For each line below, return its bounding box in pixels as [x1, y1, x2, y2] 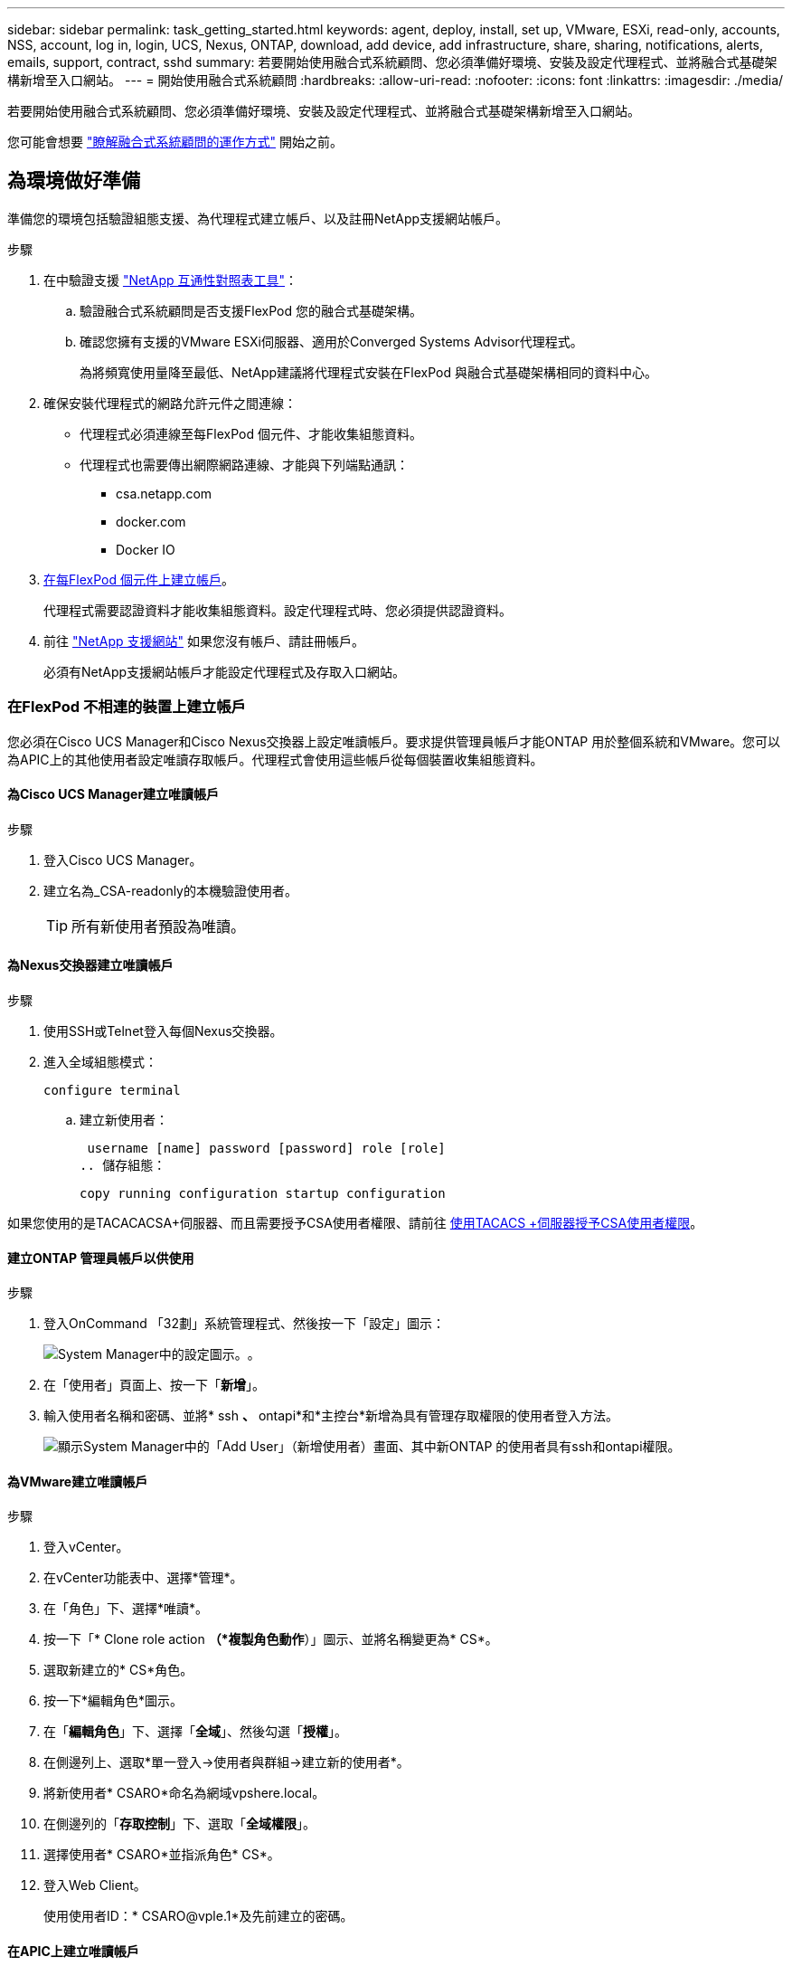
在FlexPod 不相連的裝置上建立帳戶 [7, 698, 246, 717]
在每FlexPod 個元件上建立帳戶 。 [43, 571, 234, 587]
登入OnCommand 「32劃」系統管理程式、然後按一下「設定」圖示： [43, 1315, 445, 1332]
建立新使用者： [80, 1112, 168, 1128]
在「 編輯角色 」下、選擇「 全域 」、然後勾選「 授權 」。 [43, 1724, 347, 1740]
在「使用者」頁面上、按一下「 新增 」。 [43, 1377, 265, 1393]
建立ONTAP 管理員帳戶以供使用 [7, 1249, 194, 1266]
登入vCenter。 [43, 1539, 129, 1555]
